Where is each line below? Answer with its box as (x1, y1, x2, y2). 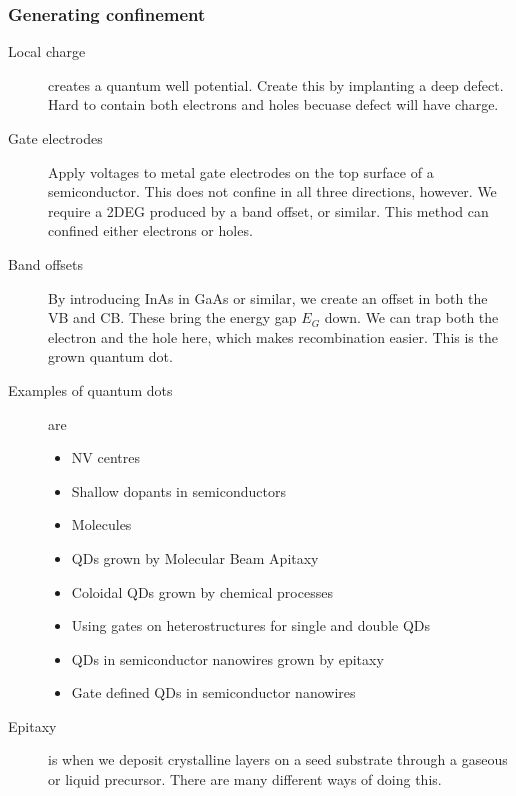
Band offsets (8, 253, 83, 274)
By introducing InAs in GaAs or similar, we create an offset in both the (48, 287, 488, 308)
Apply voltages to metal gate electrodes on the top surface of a (48, 161, 434, 182)
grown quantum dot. (48, 346, 173, 367)
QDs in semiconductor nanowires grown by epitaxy (71, 648, 384, 669)
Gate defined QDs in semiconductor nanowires (71, 682, 356, 703)
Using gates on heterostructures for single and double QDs (71, 615, 430, 636)
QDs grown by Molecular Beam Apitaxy (71, 547, 319, 568)
